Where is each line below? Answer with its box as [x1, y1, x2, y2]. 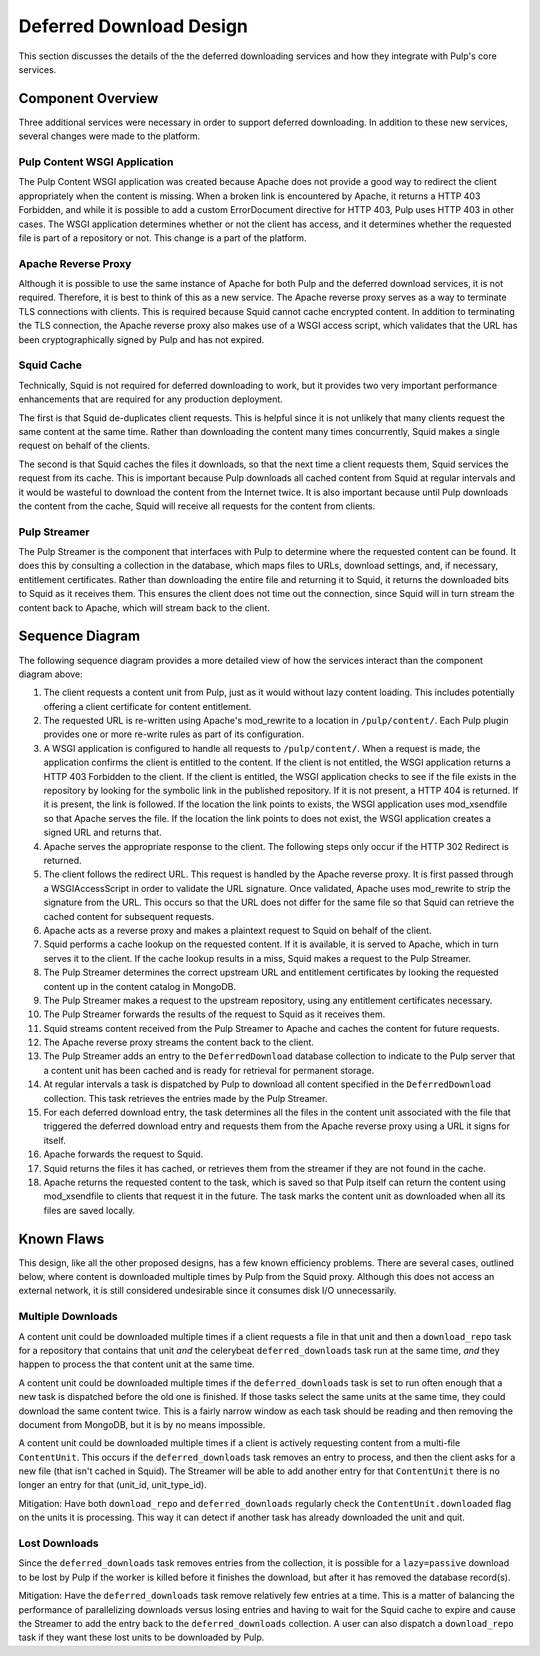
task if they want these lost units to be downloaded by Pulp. [18, 1631, 265, 1644]
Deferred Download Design [18, 15, 249, 37]
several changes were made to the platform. [18, 130, 201, 142]
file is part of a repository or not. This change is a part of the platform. [18, 231, 307, 244]
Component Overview [18, 90, 159, 107]
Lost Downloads [18, 1536, 99, 1550]
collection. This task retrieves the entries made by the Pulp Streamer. [43, 1092, 328, 1104]
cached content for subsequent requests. [43, 910, 215, 922]
